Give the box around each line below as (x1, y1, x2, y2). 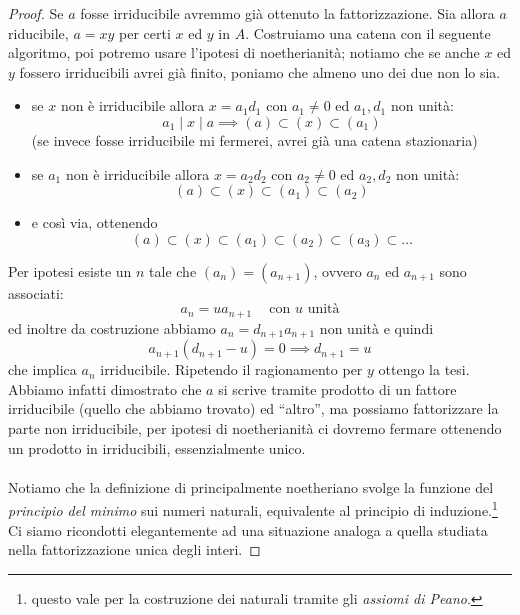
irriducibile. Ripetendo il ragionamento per (100, 359, 363, 380)
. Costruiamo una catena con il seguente (245, 22, 491, 43)
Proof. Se (8, 3, 64, 23)
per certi (119, 22, 171, 43)
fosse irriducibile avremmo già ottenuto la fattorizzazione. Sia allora (80, 3, 495, 23)
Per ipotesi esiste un (8, 260, 132, 281)
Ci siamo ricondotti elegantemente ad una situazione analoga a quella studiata (8, 519, 488, 540)
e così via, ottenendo (31, 212, 158, 233)
